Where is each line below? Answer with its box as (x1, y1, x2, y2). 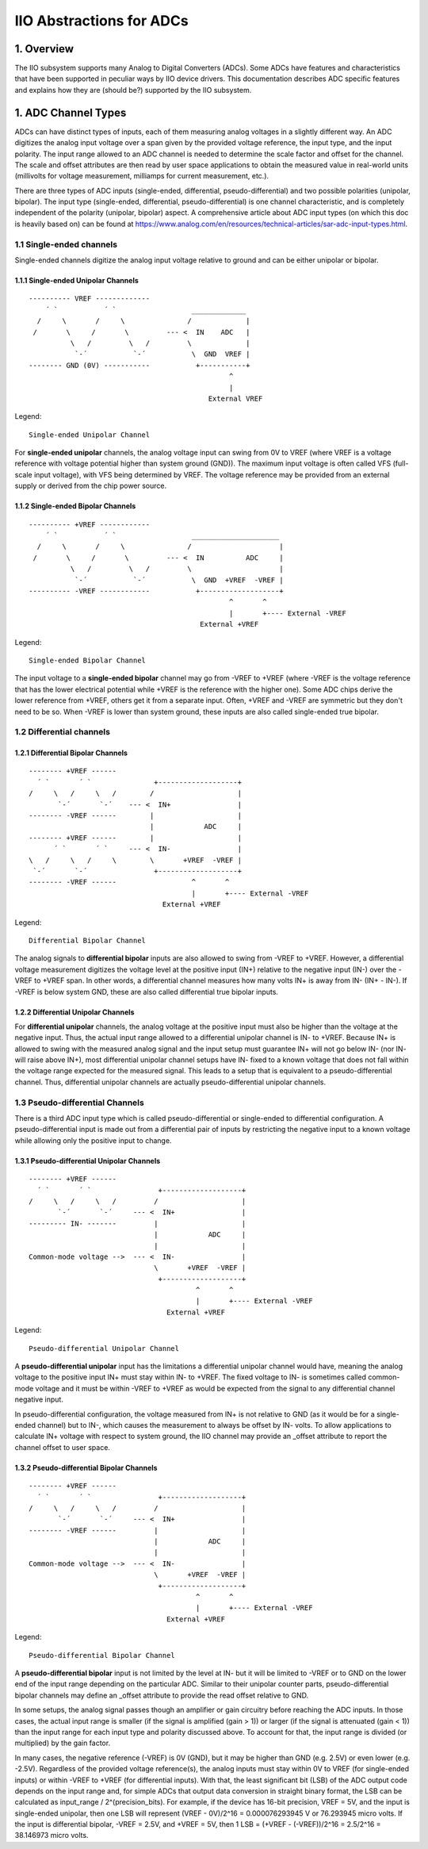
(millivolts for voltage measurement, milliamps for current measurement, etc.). (14, 171, 269, 181)
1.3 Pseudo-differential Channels (14, 1097, 144, 1108)
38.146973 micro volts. (14, 1831, 89, 1840)
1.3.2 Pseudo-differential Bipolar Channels (14, 1463, 158, 1472)
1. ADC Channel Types (14, 105, 127, 119)
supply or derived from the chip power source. (14, 481, 167, 491)
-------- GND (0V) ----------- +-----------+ (29, 361, 250, 370)
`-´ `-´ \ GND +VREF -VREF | (74, 575, 285, 585)
